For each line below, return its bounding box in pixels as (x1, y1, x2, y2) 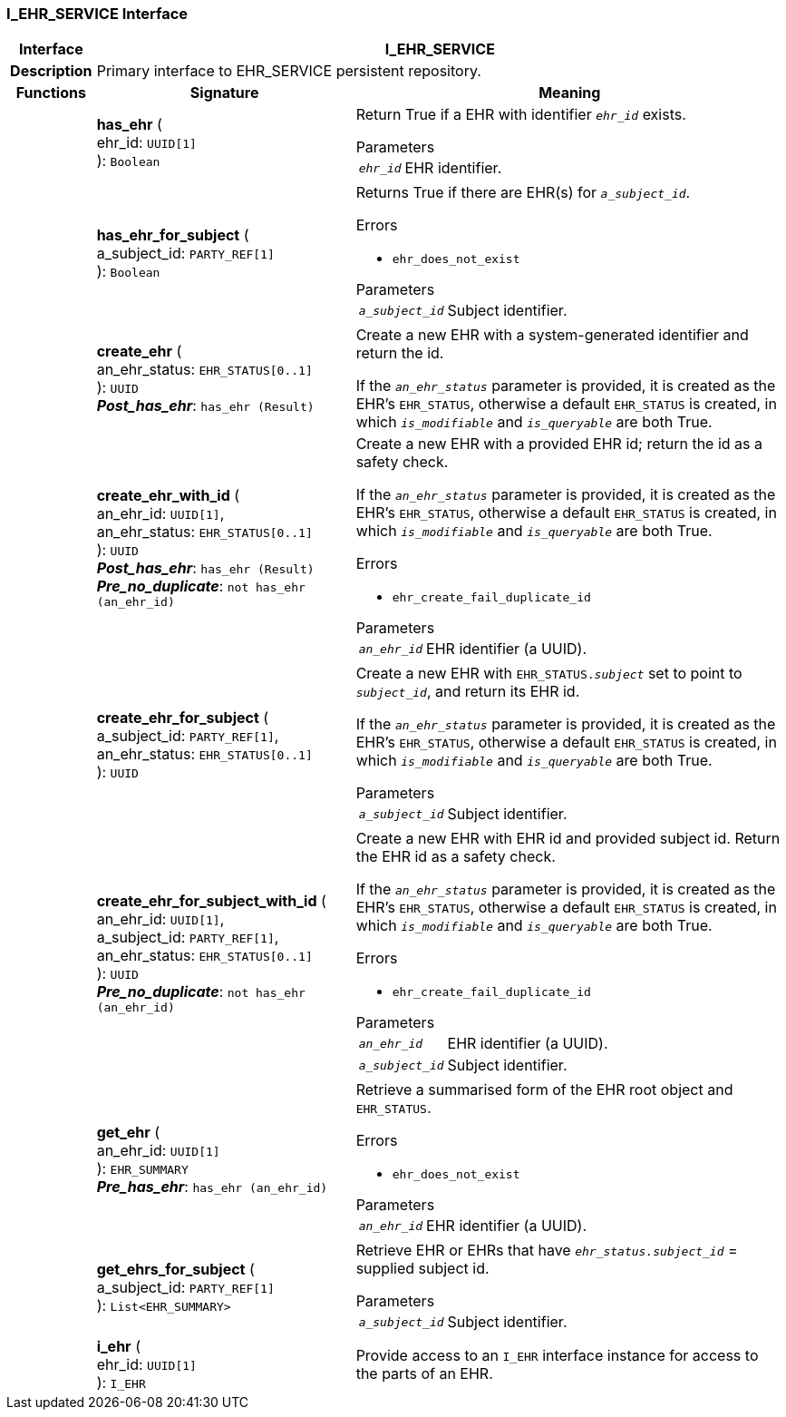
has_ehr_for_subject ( (96, 225, 249, 244)
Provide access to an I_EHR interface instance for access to (355, 1346, 759, 1365)
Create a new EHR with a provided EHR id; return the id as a (355, 435, 763, 454)
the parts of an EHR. (355, 1364, 493, 1383)
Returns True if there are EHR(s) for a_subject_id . (355, 183, 691, 202)
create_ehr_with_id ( (96, 486, 240, 505)
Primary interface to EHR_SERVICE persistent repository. (96, 62, 481, 81)
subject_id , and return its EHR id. (355, 682, 580, 701)
